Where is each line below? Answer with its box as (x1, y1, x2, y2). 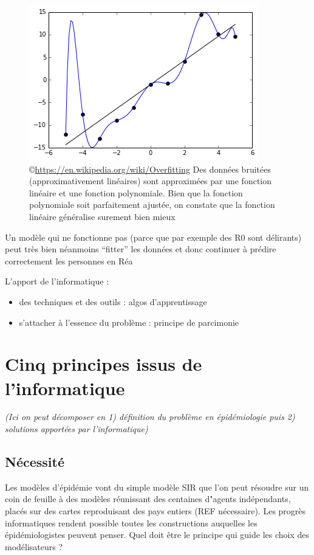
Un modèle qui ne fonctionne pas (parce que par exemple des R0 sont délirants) (5, 230, 302, 243)
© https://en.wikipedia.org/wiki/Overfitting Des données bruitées (29, 162, 271, 175)
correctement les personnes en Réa (5, 254, 133, 267)
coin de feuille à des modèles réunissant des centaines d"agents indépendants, (5, 492, 291, 505)
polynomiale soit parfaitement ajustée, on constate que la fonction (29, 198, 275, 211)
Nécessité (5, 452, 64, 471)
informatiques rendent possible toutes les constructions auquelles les (5, 516, 258, 529)
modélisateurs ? (5, 540, 63, 553)
